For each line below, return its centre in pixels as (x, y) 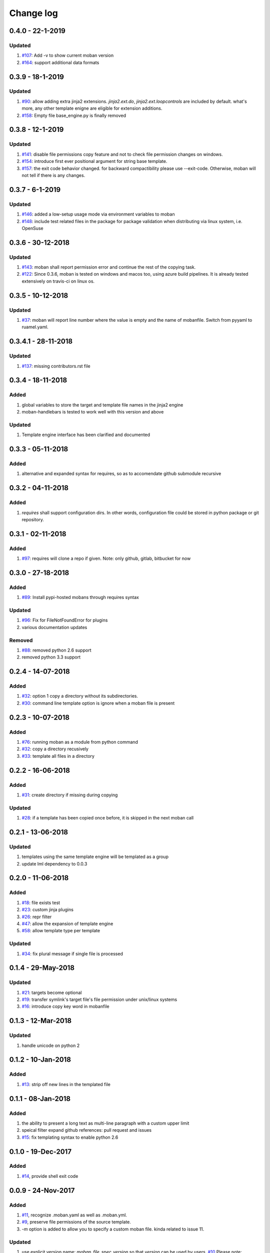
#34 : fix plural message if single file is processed (72, 954)
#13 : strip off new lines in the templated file (66, 1084)
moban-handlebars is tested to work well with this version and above (93, 412)
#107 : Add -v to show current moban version (68, 56)
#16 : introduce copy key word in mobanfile (65, 1006)
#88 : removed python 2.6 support (56, 650)
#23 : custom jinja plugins (47, 910)
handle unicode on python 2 (51, 1046)
